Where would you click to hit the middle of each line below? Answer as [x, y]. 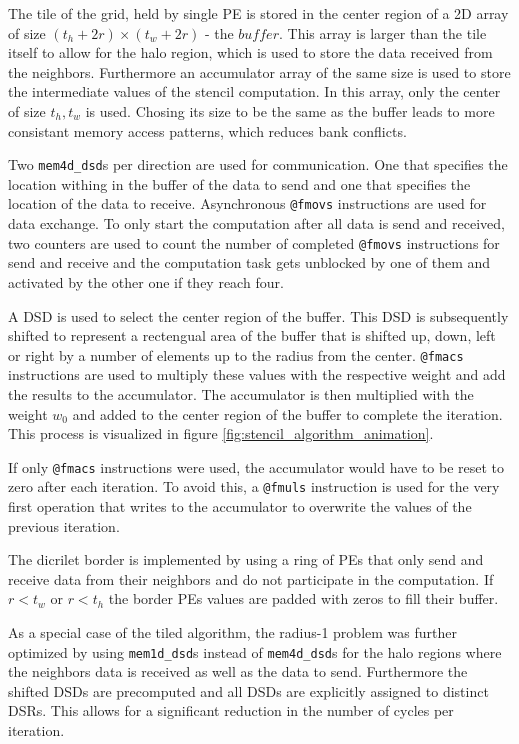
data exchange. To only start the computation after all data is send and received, [256, 223]
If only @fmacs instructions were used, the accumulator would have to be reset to [256, 466]
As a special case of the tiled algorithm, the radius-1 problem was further [232, 632]
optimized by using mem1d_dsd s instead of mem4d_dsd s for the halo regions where [255, 651]
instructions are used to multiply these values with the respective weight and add [257, 374]
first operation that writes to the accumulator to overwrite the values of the [240, 506]
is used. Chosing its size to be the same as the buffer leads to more [290, 110]
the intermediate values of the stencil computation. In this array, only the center [254, 91]
